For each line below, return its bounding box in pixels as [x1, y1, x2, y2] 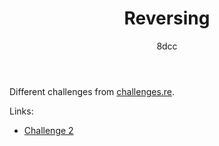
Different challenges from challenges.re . [9, 85, 176, 97]
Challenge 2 [23, 124, 74, 136]
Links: [9, 105, 34, 117]
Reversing [123, 7, 211, 30]
